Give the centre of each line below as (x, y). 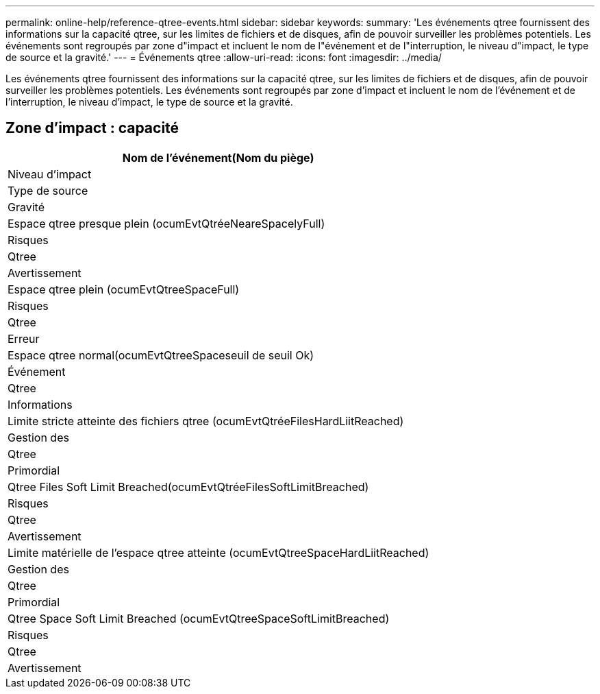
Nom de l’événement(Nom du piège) (218, 157)
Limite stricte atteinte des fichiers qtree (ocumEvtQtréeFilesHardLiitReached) (206, 421)
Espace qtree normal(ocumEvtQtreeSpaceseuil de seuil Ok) (161, 355)
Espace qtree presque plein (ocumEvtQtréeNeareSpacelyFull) (166, 223)
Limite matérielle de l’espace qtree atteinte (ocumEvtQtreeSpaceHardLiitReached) (218, 552)
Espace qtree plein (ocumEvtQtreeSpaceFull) (124, 289)
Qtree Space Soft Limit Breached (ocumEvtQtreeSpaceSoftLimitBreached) (199, 618)
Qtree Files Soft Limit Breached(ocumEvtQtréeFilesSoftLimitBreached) (188, 487)
